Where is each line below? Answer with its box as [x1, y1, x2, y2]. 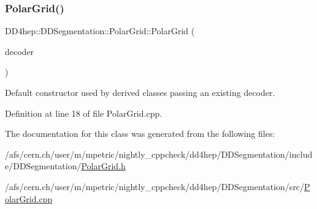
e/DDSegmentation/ [5, 159, 82, 172]
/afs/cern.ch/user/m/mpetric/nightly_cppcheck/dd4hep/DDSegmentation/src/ [5, 180, 305, 193]
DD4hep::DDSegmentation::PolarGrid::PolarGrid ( [5, 24, 195, 37]
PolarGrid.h [81, 159, 126, 172]
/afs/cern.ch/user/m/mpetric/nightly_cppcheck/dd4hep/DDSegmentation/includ [5, 147, 313, 160]
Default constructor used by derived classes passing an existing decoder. [5, 86, 275, 98]
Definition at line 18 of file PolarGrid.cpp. [5, 106, 162, 119]
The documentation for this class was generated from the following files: [5, 127, 275, 140]
